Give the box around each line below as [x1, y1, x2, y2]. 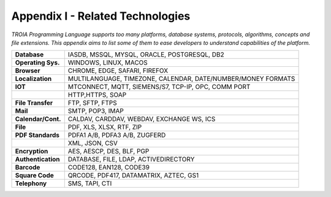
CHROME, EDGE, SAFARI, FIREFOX [67, 66, 169, 75]
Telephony [15, 179, 47, 188]
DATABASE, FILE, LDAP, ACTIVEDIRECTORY [67, 155, 195, 164]
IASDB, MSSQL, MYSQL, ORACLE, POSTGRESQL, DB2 [67, 50, 224, 59]
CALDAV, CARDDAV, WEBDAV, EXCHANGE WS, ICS [67, 115, 216, 123]
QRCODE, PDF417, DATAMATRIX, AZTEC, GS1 [67, 171, 199, 180]
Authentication [15, 155, 61, 164]
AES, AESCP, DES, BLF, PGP [67, 147, 150, 156]
